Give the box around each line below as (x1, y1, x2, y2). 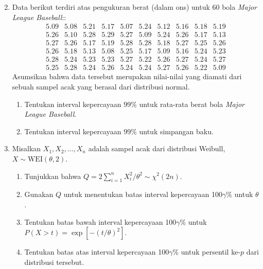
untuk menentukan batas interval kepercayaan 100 (63, 189, 222, 200)
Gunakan (24, 189, 54, 200)
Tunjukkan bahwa (24, 170, 81, 181)
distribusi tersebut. (24, 256, 84, 267)
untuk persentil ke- (181, 246, 241, 257)
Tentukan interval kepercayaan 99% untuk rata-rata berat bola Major (24, 98, 244, 109)
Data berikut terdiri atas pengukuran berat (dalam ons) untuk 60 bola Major (12, 2, 257, 12)
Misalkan (12, 143, 41, 154)
